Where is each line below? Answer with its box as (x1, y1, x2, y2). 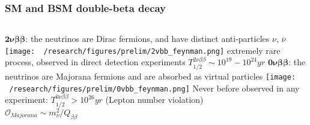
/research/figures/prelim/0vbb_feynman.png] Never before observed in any (9, 81, 300, 94)
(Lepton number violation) (105, 93, 204, 106)
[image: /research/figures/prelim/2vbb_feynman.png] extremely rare (5, 44, 281, 56)
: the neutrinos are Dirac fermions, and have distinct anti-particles (25, 32, 270, 45)
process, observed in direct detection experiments (5, 56, 186, 68)
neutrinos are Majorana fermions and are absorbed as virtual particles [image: (5, 69, 296, 82)
